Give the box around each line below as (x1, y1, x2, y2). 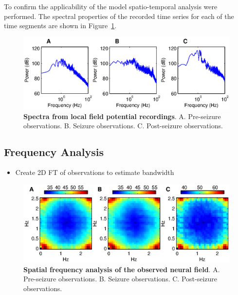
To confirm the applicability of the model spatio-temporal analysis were (4, 1, 218, 11)
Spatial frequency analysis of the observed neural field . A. (23, 264, 220, 274)
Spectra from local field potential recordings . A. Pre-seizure (23, 111, 221, 121)
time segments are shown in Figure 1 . (4, 20, 117, 31)
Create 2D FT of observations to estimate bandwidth (15, 167, 174, 177)
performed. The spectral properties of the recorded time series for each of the (4, 11, 234, 21)
